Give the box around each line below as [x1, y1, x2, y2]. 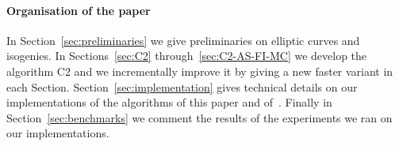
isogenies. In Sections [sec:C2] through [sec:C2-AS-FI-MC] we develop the [6, 47, 367, 64]
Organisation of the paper [6, 2, 151, 18]
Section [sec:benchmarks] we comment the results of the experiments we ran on [6, 109, 393, 125]
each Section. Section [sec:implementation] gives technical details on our [6, 78, 358, 95]
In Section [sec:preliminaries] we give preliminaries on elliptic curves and [6, 32, 360, 48]
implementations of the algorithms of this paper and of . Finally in [6, 94, 332, 110]
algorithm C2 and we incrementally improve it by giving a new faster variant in [6, 62, 393, 79]
